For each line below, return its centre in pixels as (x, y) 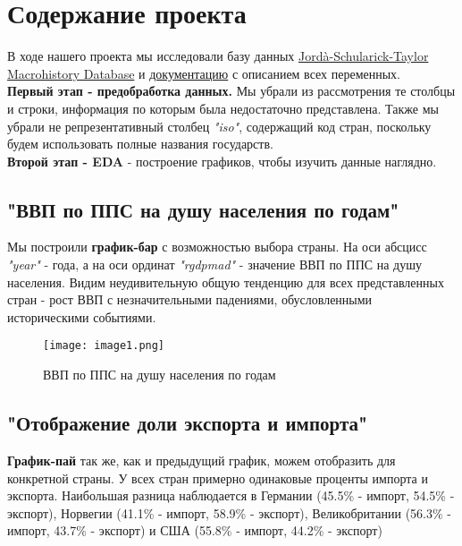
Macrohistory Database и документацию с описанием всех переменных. (204, 73)
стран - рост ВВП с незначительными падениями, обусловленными (190, 299)
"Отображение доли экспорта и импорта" (188, 423)
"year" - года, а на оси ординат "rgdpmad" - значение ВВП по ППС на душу (215, 264)
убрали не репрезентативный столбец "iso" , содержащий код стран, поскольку (219, 126)
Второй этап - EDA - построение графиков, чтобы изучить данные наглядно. (222, 161)
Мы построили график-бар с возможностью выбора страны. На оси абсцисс (217, 247)
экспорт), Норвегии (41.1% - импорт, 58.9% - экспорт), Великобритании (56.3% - (230, 512)
